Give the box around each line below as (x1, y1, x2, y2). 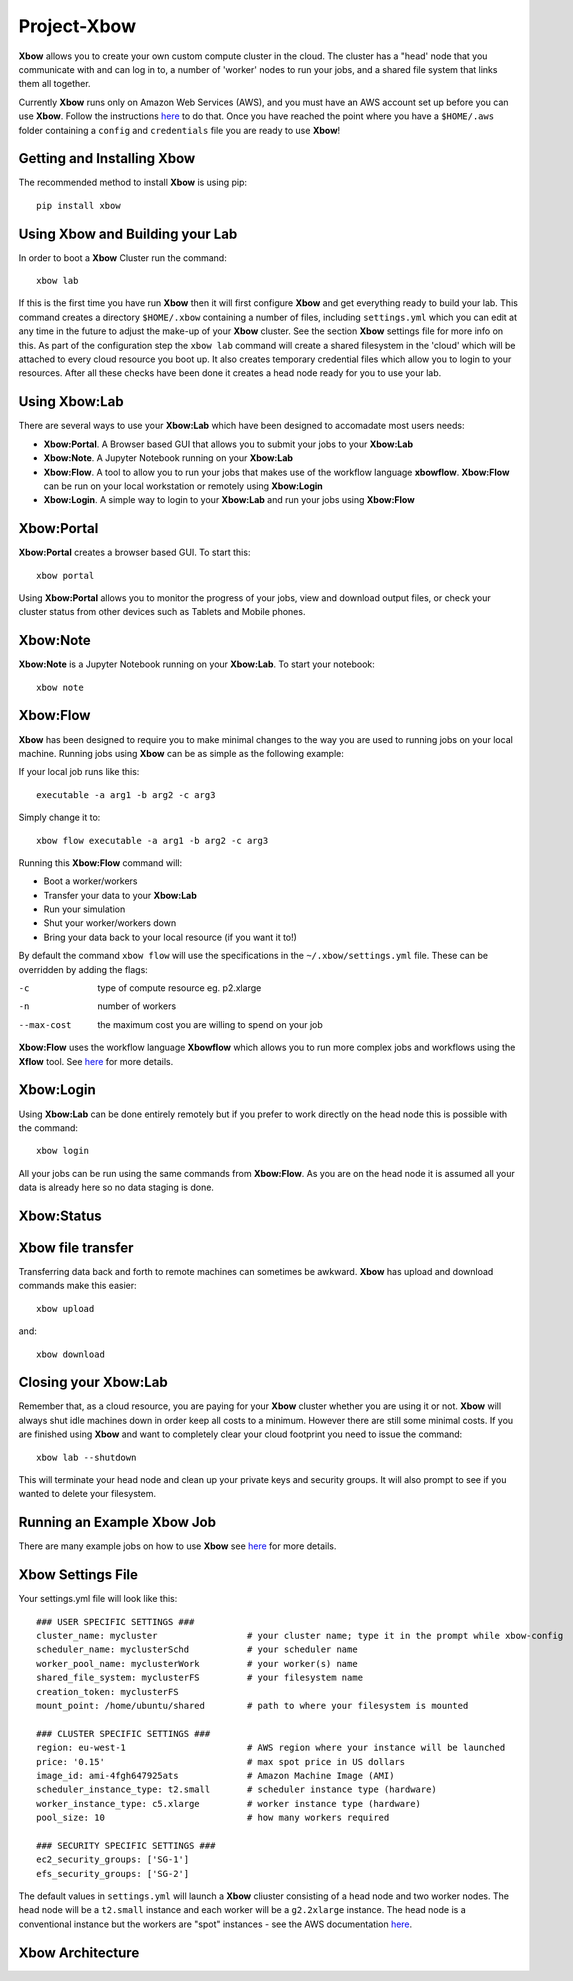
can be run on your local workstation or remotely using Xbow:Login (43, 480, 324, 492)
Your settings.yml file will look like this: (18, 1593, 178, 1605)
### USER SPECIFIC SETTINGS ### (36, 1616, 195, 1627)
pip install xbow (36, 200, 121, 211)
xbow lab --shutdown (36, 1451, 137, 1463)
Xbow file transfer (18, 1239, 134, 1256)
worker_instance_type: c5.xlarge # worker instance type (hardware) (36, 1798, 422, 1809)
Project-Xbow (18, 15, 137, 37)
